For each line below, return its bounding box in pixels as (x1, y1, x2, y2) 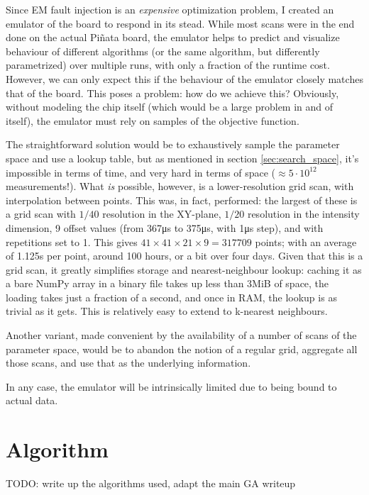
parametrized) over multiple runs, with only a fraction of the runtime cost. (6, 57, 330, 72)
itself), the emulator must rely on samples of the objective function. (6, 113, 299, 128)
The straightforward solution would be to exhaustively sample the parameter (6, 137, 340, 152)
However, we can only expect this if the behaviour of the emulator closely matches (6, 71, 363, 86)
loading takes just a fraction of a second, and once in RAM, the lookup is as (6, 289, 337, 304)
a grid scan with (6, 206, 76, 221)
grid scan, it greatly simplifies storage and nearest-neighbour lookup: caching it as (6, 262, 362, 277)
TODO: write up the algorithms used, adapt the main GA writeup (6, 476, 296, 491)
